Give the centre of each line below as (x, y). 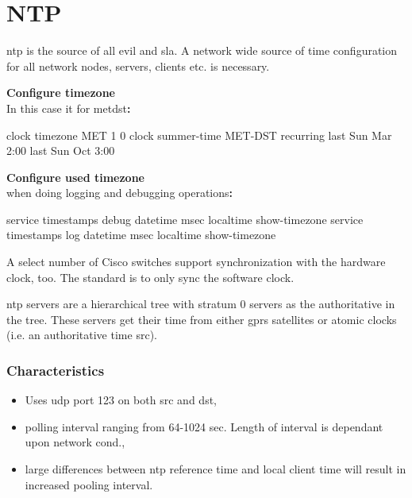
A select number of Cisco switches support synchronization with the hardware (196, 262)
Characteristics (56, 370)
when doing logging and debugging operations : (120, 193)
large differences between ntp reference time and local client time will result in (216, 469)
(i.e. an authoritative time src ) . (82, 335)
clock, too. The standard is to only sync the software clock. (150, 277)
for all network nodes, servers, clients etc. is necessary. (138, 66)
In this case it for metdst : (69, 108)
